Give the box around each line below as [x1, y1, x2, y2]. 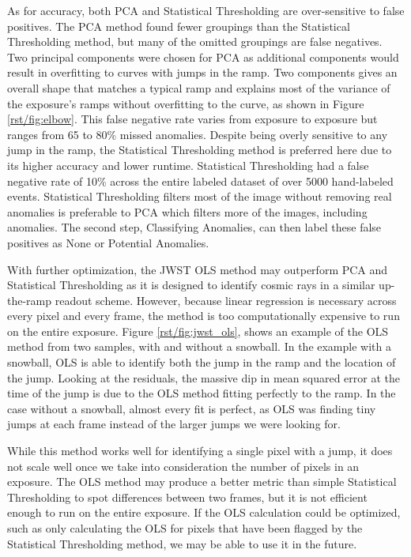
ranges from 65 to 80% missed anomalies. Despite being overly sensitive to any [7, 126, 388, 142]
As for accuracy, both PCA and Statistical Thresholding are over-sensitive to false [7, 2, 405, 18]
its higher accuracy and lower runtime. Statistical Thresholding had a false [7, 156, 369, 173]
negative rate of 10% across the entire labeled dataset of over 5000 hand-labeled [7, 172, 394, 189]
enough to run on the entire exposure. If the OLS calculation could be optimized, [7, 504, 401, 521]
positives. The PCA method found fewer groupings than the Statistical [7, 17, 350, 34]
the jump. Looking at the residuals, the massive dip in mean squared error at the [7, 369, 400, 386]
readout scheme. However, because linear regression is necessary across [55, 292, 397, 308]
